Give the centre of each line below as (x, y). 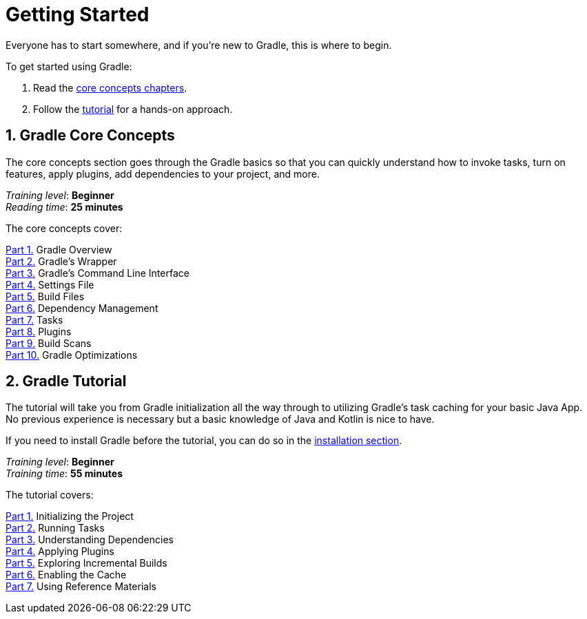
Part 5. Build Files (45, 296)
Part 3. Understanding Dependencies (90, 540)
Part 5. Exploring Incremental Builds (86, 563)
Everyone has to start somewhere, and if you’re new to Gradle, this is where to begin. (199, 45)
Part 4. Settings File (50, 284)
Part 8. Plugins (39, 331)
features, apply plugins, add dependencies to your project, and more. (163, 174)
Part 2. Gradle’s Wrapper (61, 261)
